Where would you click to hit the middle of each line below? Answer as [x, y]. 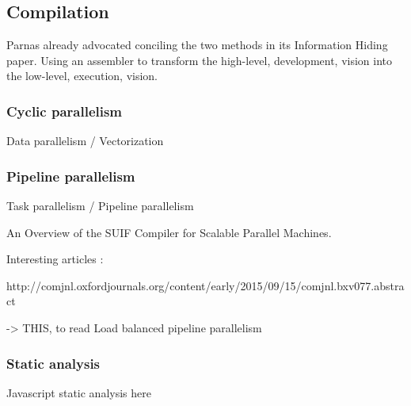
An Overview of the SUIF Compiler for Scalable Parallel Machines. [169, 232]
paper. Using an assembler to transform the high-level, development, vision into [200, 60]
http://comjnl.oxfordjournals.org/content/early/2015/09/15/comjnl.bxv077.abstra [205, 285]
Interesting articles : [55, 259]
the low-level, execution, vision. [82, 76]
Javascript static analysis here [79, 392]
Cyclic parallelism [65, 111]
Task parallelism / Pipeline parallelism [100, 206]
